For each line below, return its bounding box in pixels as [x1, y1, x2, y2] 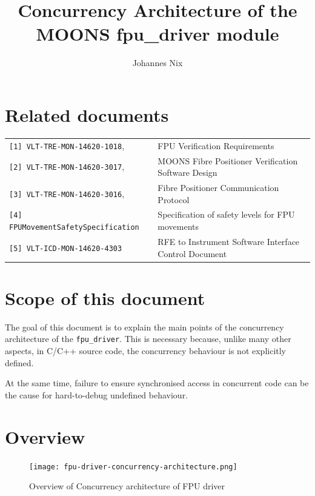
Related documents [5, 102, 169, 127]
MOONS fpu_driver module [36, 21, 279, 46]
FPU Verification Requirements [157, 139, 274, 152]
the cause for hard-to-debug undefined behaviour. [5, 388, 188, 401]
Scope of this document [5, 285, 205, 310]
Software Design [157, 166, 217, 179]
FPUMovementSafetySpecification [9, 223, 139, 232]
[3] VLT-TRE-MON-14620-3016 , [9, 187, 125, 199]
